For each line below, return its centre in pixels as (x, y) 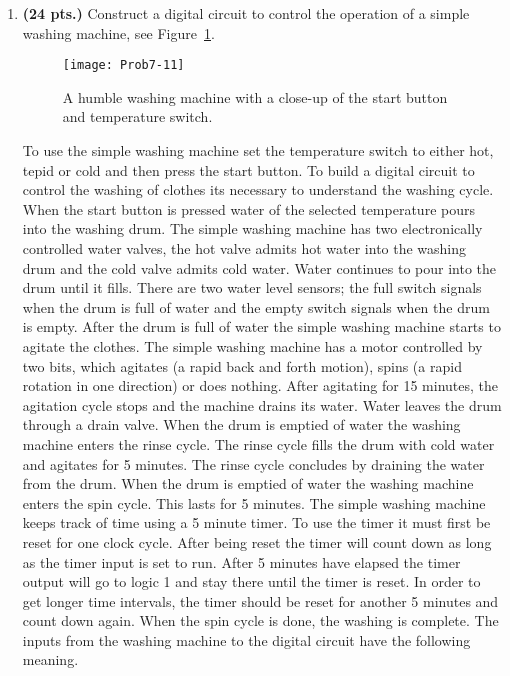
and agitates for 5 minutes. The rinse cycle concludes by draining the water (253, 463)
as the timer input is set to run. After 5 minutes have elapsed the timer (241, 561)
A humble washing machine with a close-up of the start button (255, 96)
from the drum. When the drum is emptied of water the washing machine (248, 483)
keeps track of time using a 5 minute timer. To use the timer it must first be (256, 522)
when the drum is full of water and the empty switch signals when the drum (256, 306)
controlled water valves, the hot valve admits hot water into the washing (244, 248)
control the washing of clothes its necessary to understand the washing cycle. (258, 189)
